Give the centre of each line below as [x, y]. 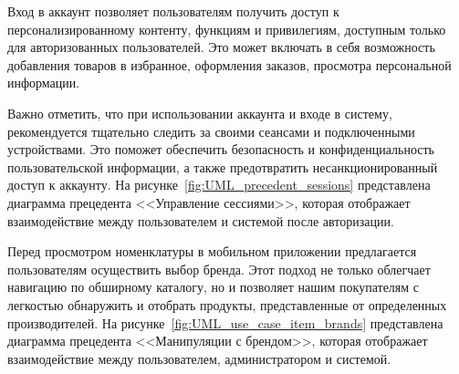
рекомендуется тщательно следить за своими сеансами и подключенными [211, 131]
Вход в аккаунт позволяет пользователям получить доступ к [173, 11]
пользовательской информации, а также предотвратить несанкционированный [223, 166]
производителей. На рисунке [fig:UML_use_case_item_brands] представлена [225, 322]
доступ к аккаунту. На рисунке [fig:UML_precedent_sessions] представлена [219, 185]
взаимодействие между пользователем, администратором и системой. [199, 358]
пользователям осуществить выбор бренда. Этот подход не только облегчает [219, 269]
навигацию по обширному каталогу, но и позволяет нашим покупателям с [214, 287]
